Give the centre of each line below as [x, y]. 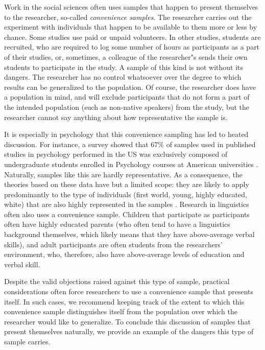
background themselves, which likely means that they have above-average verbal [129, 234]
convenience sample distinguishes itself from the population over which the [121, 311]
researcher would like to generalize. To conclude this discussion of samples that [127, 321]
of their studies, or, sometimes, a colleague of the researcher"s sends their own [126, 56]
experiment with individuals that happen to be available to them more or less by [131, 27]
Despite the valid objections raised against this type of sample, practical [117, 281]
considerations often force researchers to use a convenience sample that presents [129, 291]
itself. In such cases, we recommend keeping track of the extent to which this [124, 301]
